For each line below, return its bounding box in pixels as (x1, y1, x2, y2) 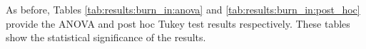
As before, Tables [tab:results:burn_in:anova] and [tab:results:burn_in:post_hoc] (6, 2, 360, 16)
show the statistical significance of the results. (6, 30, 206, 45)
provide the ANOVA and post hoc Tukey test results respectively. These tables (6, 16, 350, 31)
